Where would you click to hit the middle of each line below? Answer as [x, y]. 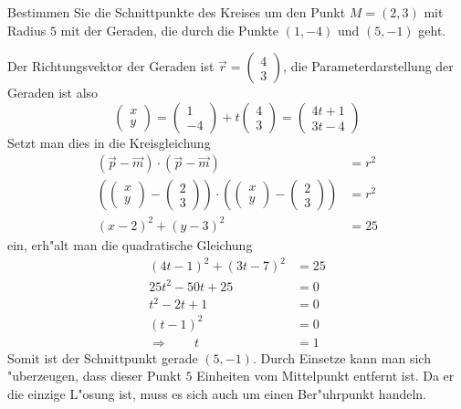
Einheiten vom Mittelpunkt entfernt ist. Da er [325, 376]
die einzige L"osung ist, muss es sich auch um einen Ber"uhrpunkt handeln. [217, 393]
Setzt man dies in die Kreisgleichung [109, 142]
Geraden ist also [53, 93]
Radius [27, 30]
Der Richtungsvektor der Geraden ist [111, 66]
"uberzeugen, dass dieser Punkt [94, 376]
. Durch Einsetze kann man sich [341, 357]
